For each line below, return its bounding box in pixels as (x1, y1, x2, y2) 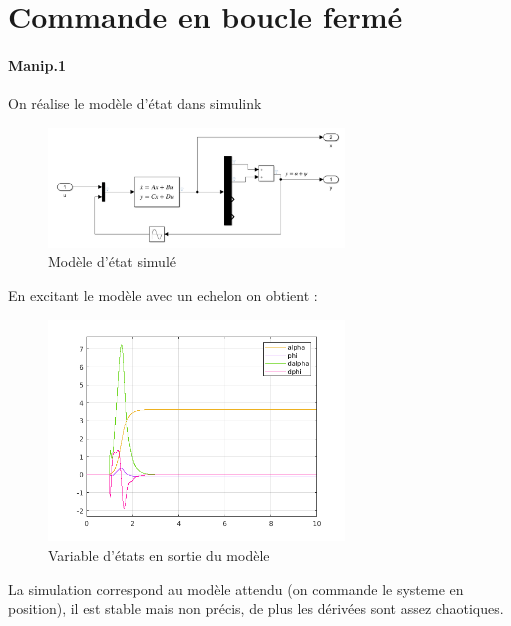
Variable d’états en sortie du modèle (48, 544, 270, 565)
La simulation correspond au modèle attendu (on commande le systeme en (8, 578, 464, 599)
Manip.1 (8, 54, 66, 75)
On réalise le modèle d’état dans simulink (8, 93, 262, 114)
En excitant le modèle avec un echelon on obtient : (8, 284, 318, 305)
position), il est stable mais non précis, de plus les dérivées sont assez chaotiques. (8, 598, 504, 619)
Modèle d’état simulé (48, 251, 177, 272)
